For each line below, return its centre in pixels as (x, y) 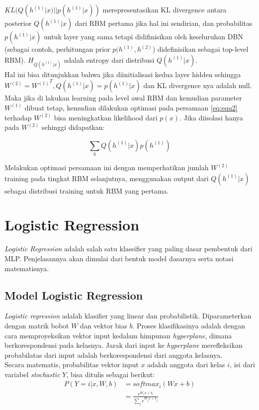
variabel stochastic (32, 374)
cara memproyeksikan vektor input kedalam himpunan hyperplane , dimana (118, 335)
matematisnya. (27, 268)
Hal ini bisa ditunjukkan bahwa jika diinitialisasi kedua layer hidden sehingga (123, 74)
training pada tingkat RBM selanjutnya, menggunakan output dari (107, 178)
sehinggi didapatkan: (73, 127)
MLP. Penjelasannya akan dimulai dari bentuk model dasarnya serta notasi (119, 258)
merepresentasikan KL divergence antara (165, 9)
